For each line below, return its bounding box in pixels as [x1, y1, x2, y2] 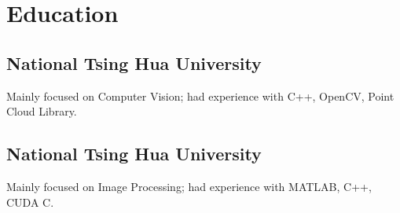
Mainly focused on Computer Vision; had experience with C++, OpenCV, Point [6, 87, 394, 104]
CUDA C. [6, 193, 54, 210]
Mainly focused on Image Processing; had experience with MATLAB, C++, [6, 178, 372, 194]
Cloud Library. [6, 103, 77, 119]
